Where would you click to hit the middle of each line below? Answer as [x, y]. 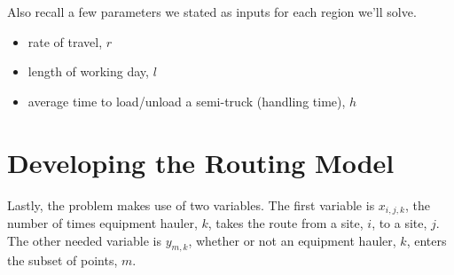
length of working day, [88, 71]
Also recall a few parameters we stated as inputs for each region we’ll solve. [212, 12]
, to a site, [399, 222]
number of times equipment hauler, [102, 222]
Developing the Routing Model [201, 162]
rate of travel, [65, 41]
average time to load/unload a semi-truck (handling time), [187, 101]
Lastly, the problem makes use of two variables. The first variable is [191, 204]
